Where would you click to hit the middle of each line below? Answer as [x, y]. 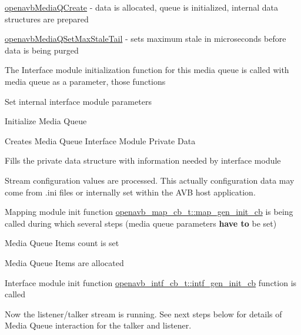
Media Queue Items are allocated [64, 262]
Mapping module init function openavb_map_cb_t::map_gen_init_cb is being [149, 212]
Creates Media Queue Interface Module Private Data [100, 140]
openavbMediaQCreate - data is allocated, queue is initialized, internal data [141, 7]
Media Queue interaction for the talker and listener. [98, 325]
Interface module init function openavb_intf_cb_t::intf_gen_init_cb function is [151, 282]
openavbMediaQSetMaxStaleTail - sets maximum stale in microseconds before [146, 39]
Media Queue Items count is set [62, 243]
